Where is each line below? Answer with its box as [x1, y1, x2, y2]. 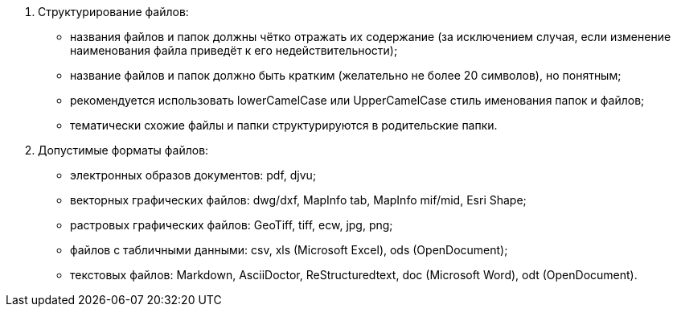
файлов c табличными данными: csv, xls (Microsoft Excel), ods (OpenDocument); [70, 243, 508, 257]
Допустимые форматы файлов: [38, 143, 209, 157]
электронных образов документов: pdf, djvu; [70, 168, 317, 182]
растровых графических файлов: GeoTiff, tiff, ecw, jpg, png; [70, 218, 393, 232]
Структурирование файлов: [38, 5, 189, 19]
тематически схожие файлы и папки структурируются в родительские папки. [70, 118, 498, 132]
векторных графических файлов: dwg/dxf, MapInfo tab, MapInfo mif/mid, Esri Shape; [70, 193, 527, 207]
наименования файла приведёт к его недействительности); [70, 43, 398, 57]
